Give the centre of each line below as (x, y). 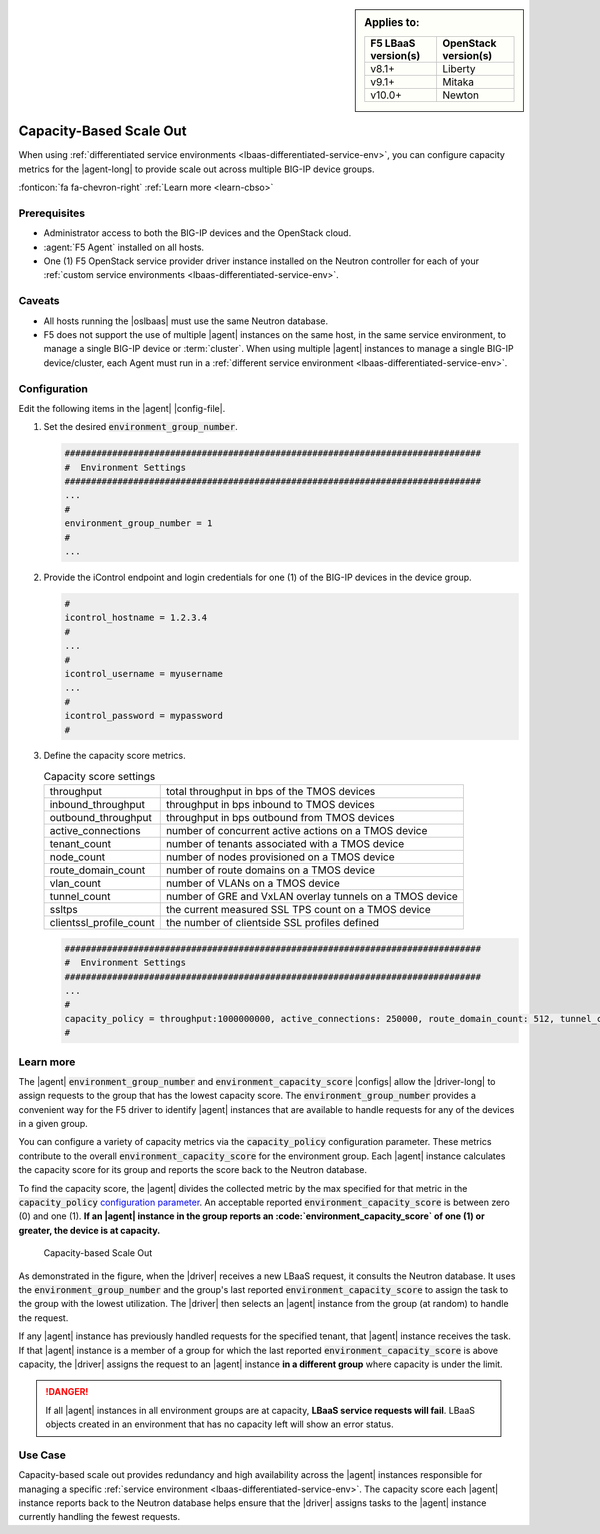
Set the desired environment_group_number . (141, 427)
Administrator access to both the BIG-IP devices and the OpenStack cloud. (197, 233)
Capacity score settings (99, 777)
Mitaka (458, 82)
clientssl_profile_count (102, 923)
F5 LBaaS (393, 43)
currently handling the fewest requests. (99, 1517)
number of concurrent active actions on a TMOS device (296, 831)
